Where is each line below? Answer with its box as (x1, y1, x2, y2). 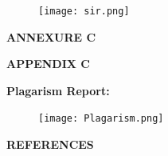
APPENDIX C (6, 55, 90, 72)
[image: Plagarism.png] (38, 113, 164, 125)
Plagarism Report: (6, 82, 110, 98)
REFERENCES (6, 136, 94, 153)
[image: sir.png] (38, 6, 130, 17)
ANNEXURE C (6, 28, 96, 45)
